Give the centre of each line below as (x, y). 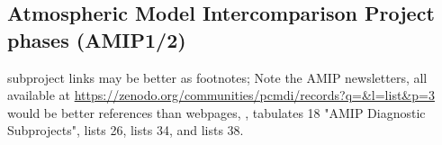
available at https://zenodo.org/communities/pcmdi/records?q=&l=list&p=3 (221, 95)
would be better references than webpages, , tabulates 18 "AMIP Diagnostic (216, 112)
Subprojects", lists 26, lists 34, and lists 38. (126, 130)
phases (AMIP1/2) (97, 39)
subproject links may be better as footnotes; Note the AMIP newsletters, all (217, 77)
